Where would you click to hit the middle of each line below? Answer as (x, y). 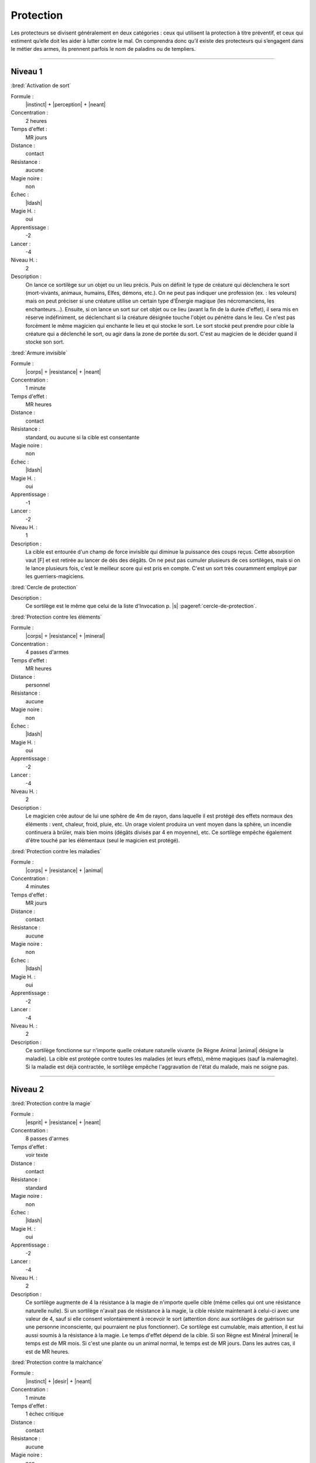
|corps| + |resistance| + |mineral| (65, 636)
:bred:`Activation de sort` (41, 85)
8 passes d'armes (47, 1139)
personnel (37, 685)
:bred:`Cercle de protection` (44, 587)
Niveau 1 (27, 72)
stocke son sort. (45, 342)
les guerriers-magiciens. (55, 576)
